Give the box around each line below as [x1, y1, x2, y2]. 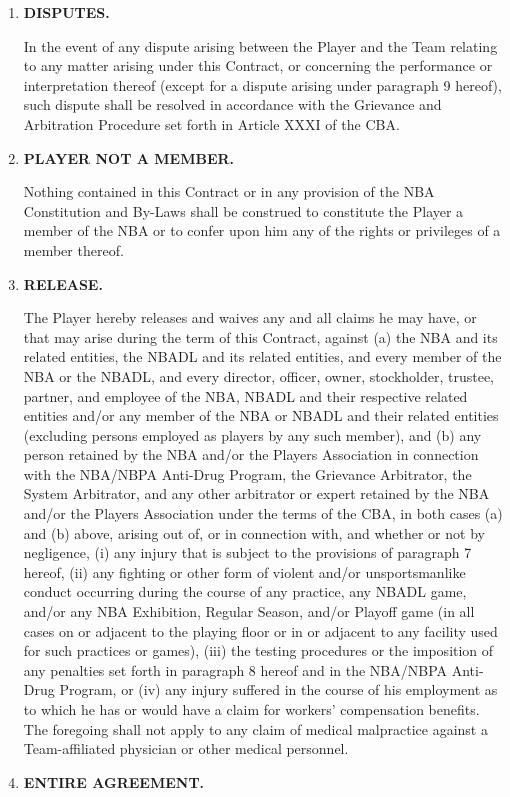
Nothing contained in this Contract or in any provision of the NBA [23, 181, 435, 202]
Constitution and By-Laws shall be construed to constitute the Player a [23, 200, 464, 221]
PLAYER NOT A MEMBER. [23, 147, 235, 168]
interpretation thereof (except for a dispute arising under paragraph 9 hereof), [23, 74, 502, 95]
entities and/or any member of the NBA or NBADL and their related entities [23, 405, 499, 426]
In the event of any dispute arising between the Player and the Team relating [23, 35, 498, 56]
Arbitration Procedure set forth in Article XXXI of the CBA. [23, 113, 400, 134]
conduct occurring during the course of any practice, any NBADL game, [23, 581, 467, 602]
